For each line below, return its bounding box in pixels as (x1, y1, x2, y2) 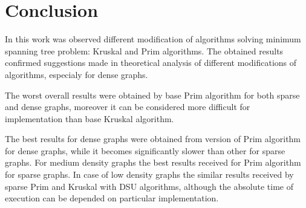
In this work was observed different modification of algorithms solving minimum (5, 33, 301, 45)
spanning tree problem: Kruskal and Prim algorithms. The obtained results (5, 44, 284, 57)
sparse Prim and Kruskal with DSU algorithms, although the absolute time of (5, 180, 293, 192)
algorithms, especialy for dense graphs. (5, 68, 148, 80)
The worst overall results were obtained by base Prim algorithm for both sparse (5, 88, 300, 101)
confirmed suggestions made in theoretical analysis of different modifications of (5, 56, 297, 69)
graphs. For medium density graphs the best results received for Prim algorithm (5, 156, 301, 169)
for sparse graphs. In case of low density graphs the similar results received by (5, 168, 294, 181)
